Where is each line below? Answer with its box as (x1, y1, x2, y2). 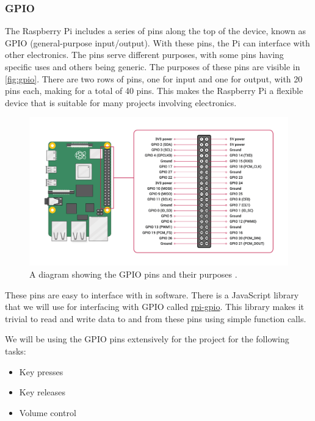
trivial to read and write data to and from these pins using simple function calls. (5, 312, 306, 325)
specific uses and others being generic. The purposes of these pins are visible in (5, 60, 300, 73)
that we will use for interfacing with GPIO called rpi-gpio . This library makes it (5, 300, 304, 313)
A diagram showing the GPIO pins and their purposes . (29, 268, 237, 281)
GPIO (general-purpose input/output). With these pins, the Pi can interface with (5, 36, 310, 49)
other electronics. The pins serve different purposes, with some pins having (5, 48, 284, 61)
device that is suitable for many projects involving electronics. (5, 96, 237, 109)
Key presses (19, 365, 63, 378)
